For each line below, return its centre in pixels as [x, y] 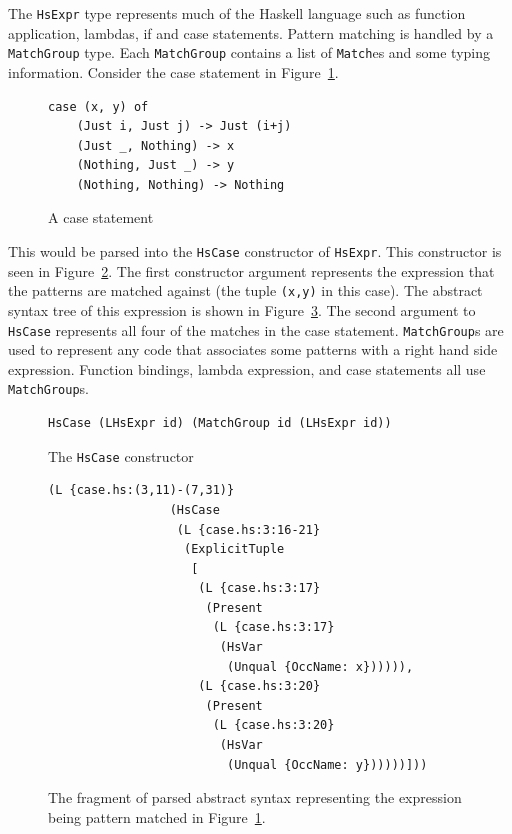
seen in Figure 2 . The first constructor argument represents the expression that [251, 270]
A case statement [101, 217]
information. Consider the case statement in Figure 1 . [173, 71]
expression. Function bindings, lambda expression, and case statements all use [247, 368]
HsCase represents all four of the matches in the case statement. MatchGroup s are [256, 329]
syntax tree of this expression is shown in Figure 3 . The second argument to [242, 309]
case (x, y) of [98, 106]
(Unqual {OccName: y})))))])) [327, 764]
